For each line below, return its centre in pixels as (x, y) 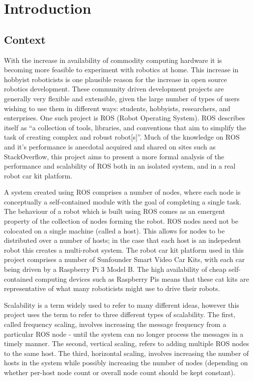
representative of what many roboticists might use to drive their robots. (112, 288)
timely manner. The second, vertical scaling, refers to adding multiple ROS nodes (126, 343)
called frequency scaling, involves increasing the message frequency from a (115, 324)
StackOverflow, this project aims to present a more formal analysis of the (114, 156)
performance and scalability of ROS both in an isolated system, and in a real (120, 166)
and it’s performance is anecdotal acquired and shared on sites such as (110, 146)
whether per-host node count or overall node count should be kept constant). (120, 372)
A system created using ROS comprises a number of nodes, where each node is (122, 192)
